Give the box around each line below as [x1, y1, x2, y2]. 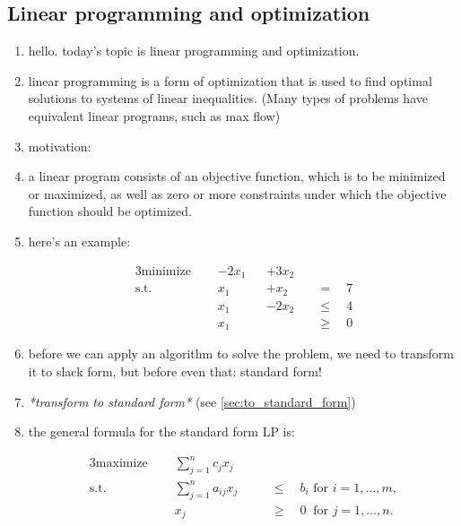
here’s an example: [28, 231, 131, 250]
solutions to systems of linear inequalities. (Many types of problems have [28, 89, 428, 108]
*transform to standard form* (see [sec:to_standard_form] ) [28, 392, 356, 410]
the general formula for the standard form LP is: [28, 422, 295, 441]
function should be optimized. [28, 202, 192, 220]
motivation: [28, 136, 91, 155]
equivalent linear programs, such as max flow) [28, 106, 281, 125]
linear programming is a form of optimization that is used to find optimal [28, 71, 432, 90]
